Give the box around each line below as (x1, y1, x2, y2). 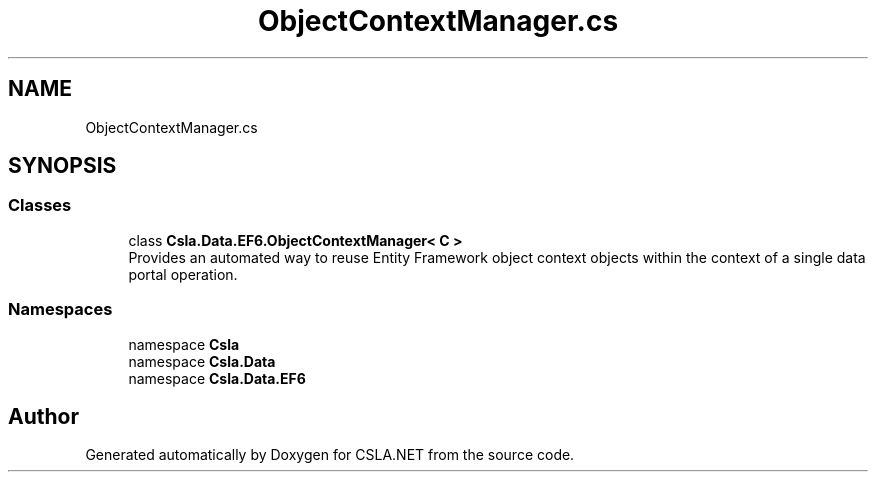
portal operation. (128, 265, 238, 283)
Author (8, 403, 79, 429)
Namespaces (8, 299, 113, 320)
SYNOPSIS (8, 153, 117, 179)
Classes (8, 195, 72, 216)
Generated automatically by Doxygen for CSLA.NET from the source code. (85, 446, 575, 464)
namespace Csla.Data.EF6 (128, 369, 306, 387)
